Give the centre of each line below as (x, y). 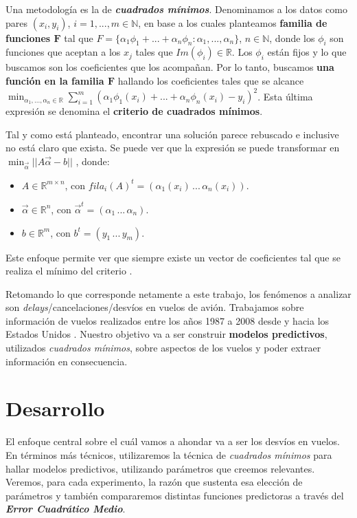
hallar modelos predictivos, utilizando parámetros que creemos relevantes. (160, 468)
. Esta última (285, 96)
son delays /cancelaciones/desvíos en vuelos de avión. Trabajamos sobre (155, 307)
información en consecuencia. (67, 361)
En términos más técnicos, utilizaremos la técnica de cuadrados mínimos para (169, 454)
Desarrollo (55, 408)
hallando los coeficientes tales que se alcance (211, 80)
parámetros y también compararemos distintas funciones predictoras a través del (175, 495)
